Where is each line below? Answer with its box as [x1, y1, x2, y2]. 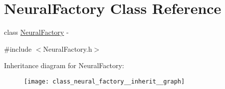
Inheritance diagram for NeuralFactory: [4, 60, 124, 71]
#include [4, 43, 32, 54]
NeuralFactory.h [43, 43, 92, 54]
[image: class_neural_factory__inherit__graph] [24, 78, 185, 85]
